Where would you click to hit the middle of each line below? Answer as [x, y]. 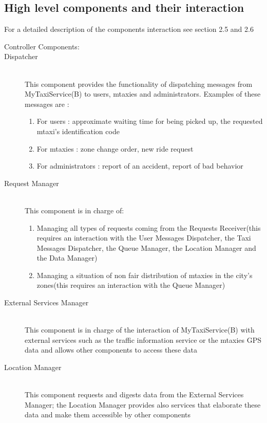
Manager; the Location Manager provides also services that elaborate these [143, 404]
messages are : [47, 104]
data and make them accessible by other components [108, 415]
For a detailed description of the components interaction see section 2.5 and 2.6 [129, 29]
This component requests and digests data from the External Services [134, 394]
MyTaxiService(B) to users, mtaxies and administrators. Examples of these [143, 94]
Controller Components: [42, 46]
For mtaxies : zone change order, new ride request [115, 148]
